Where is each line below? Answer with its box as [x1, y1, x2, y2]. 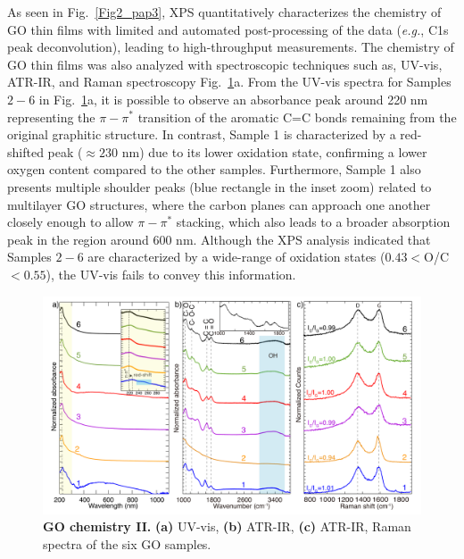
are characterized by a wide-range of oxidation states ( [87, 247, 385, 266]
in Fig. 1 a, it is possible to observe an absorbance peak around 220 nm [38, 89, 428, 108]
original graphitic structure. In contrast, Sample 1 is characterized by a [7, 125, 396, 144]
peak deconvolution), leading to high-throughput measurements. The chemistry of [7, 38, 454, 56]
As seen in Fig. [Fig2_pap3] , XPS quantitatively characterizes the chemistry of [7, 3, 442, 21]
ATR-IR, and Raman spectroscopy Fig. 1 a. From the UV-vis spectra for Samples [7, 72, 452, 91]
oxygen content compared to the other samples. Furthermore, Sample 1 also [7, 160, 421, 179]
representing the [7, 107, 95, 126]
